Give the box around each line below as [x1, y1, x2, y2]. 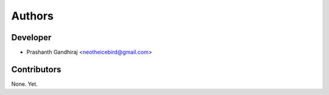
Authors [11, 9, 54, 23]
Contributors [11, 64, 62, 74]
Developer [11, 32, 52, 43]
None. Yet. [11, 80, 38, 88]
